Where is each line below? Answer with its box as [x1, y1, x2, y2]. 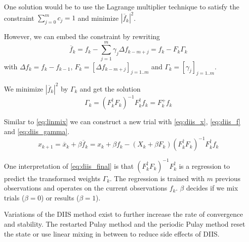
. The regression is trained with [110, 173, 205, 183]
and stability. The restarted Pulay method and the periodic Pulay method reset [4, 218, 246, 229]
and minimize [78, 12, 119, 23]
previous [215, 173, 241, 183]
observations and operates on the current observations [4, 183, 167, 193]
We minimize [4, 83, 43, 94]
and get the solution [80, 83, 141, 94]
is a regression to [179, 160, 230, 171]
